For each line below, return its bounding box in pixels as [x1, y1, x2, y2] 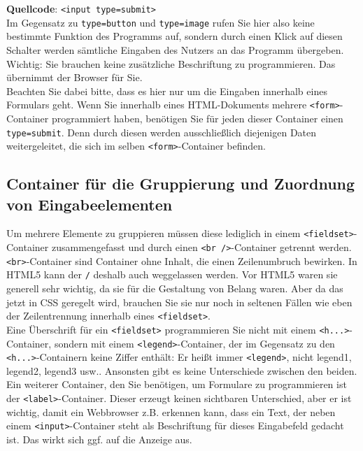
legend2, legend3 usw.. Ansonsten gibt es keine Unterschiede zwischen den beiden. [6, 363, 357, 378]
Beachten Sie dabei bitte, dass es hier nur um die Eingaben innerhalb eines [6, 83, 327, 98]
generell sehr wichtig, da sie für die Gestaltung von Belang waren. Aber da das [6, 281, 343, 296]
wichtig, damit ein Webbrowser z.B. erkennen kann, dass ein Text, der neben [6, 404, 336, 419]
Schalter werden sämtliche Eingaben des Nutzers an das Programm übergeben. [6, 42, 344, 57]
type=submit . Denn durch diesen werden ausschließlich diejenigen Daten [6, 124, 317, 139]
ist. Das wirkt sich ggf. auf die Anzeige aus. [6, 431, 192, 446]
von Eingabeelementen [6, 193, 173, 215]
